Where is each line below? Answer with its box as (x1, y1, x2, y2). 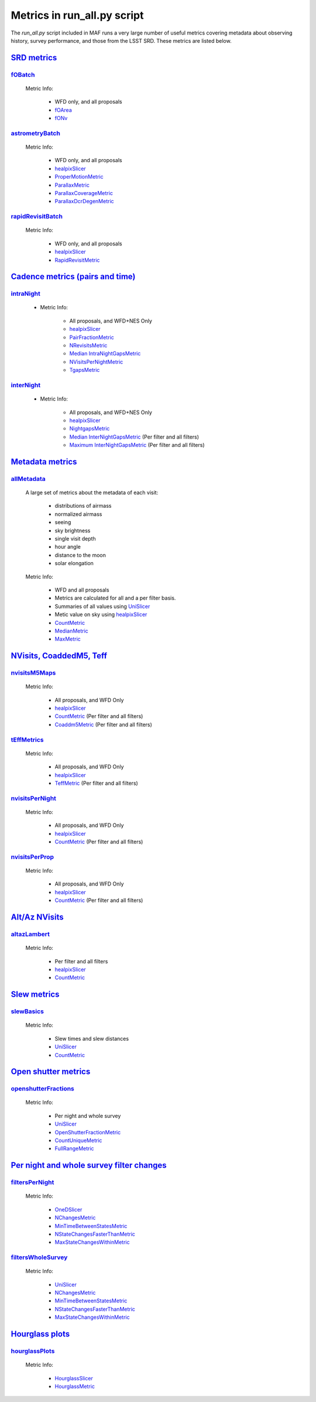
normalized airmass (54, 510, 102, 518)
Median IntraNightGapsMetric (69, 350, 141, 357)
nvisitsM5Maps (11, 669, 56, 677)
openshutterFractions (11, 1085, 74, 1093)
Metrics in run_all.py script (11, 9, 144, 22)
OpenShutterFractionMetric (54, 1129, 121, 1136)
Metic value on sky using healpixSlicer (54, 611, 147, 618)
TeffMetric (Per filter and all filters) (54, 779, 139, 787)
